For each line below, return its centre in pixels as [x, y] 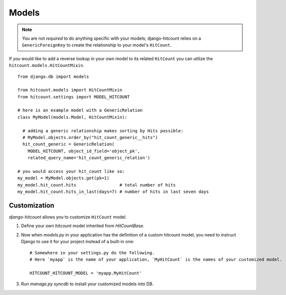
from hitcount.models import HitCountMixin [70, 90]
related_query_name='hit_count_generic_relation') [89, 158]
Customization [32, 205]
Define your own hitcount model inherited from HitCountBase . [83, 226]
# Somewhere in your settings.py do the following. [92, 253]
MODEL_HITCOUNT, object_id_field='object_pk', [84, 151]
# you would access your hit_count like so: [71, 171]
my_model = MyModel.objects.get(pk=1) [64, 178]
